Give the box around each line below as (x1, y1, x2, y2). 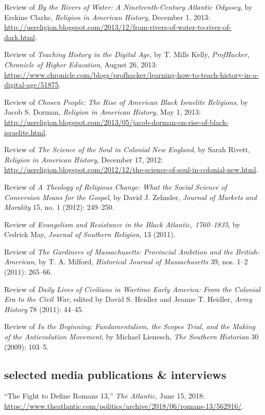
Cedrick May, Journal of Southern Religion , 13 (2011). (4, 229, 175, 240)
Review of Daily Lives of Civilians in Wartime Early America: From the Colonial (4, 283, 260, 294)
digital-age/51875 (4, 79, 59, 90)
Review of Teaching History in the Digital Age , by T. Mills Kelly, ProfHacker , (4, 49, 250, 60)
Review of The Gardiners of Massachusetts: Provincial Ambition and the (4, 246, 233, 257)
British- (235, 246, 260, 257)
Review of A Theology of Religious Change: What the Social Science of (4, 181, 227, 192)
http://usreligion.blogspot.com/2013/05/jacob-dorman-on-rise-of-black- (4, 116, 228, 127)
